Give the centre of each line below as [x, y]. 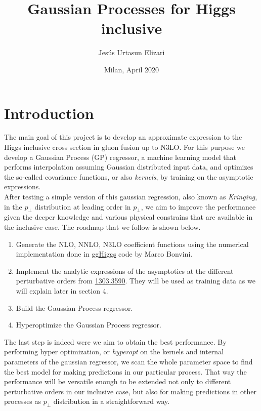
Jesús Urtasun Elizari [132, 52]
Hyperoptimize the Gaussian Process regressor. [89, 325]
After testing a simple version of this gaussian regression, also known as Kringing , [131, 196]
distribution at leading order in [83, 206]
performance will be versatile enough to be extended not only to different [118, 381]
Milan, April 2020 [132, 69]
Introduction [49, 113]
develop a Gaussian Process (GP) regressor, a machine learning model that [120, 157]
